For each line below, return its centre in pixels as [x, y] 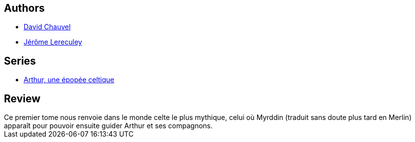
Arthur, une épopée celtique [69, 80]
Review [22, 98]
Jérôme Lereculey [53, 42]
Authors [24, 8]
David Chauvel [47, 27]
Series [20, 61]
